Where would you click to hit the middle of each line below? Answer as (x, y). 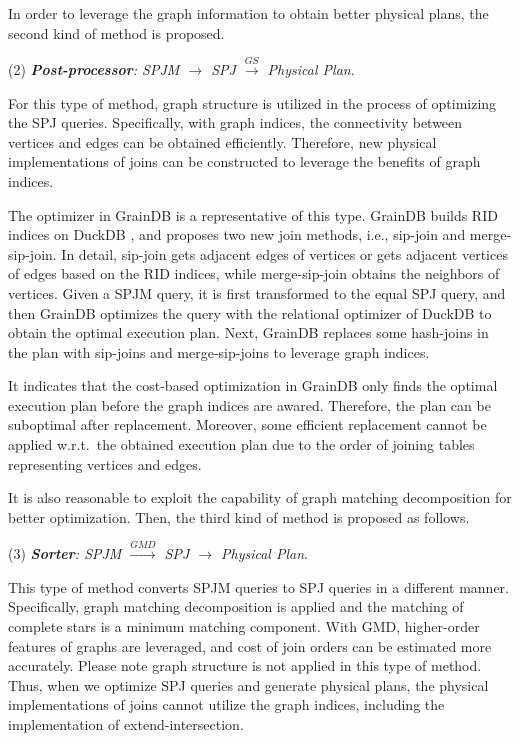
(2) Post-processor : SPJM (94, 68)
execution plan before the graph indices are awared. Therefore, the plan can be (249, 404)
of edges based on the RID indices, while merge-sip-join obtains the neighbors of (254, 273)
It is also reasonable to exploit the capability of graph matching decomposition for (260, 497)
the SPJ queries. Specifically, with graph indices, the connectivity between (235, 122)
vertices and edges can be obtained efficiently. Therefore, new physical (222, 141)
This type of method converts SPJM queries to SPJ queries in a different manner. (259, 586)
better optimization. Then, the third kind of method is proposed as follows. (239, 516)
